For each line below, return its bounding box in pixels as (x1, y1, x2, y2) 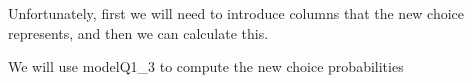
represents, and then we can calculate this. (8, 22, 269, 43)
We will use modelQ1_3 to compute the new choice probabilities (8, 56, 404, 77)
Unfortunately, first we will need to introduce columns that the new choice (8, 3, 465, 23)
